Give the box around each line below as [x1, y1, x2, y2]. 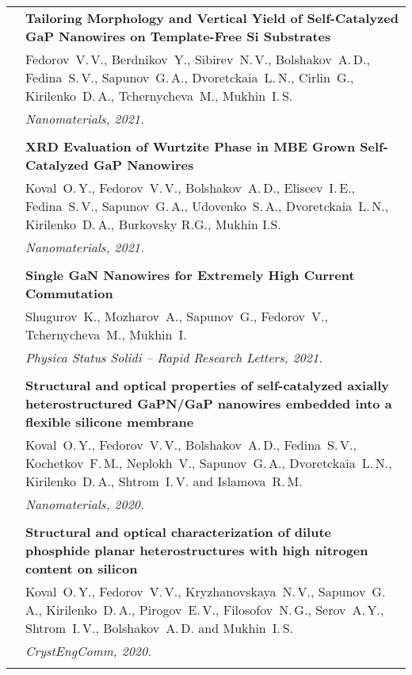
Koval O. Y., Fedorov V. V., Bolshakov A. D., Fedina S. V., [25, 435, 357, 454]
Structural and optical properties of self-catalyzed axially [25, 376, 389, 394]
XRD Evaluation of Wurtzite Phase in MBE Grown [25, 137, 356, 155]
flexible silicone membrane [25, 412, 194, 431]
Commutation [25, 284, 113, 302]
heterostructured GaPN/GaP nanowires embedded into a [25, 394, 392, 412]
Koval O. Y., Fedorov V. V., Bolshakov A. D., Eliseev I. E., [25, 178, 356, 197]
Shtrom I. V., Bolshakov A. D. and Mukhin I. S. [25, 619, 293, 637]
